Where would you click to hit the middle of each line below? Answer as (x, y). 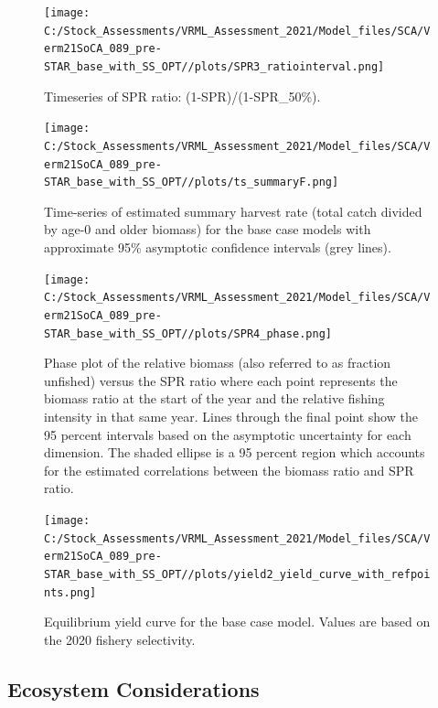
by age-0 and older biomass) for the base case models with (208, 229)
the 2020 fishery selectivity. (120, 639)
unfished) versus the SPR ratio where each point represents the (221, 380)
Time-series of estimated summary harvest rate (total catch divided (233, 211)
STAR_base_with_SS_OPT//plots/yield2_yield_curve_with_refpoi (237, 574)
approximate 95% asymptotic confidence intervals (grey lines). (218, 247)
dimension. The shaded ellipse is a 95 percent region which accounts (235, 452)
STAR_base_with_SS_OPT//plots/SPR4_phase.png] (188, 333)
